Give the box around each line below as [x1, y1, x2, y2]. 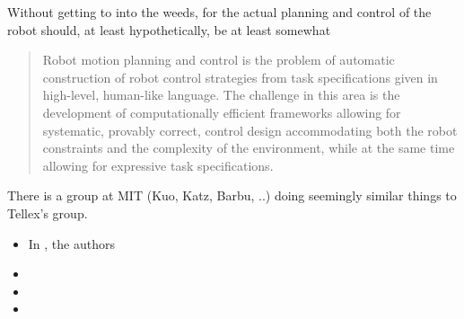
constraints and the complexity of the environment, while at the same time [42, 138, 455, 157]
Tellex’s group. [7, 203, 88, 222]
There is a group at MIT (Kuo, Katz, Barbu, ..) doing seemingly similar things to [7, 186, 457, 205]
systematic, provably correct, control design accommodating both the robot [42, 120, 458, 139]
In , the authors [28, 234, 115, 253]
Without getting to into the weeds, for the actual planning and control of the [7, 3, 432, 21]
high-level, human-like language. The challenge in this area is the [42, 85, 400, 104]
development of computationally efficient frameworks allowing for [42, 102, 401, 121]
